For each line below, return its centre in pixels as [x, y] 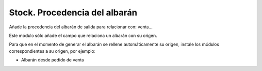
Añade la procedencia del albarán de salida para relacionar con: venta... [81, 27]
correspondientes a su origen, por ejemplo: [52, 51]
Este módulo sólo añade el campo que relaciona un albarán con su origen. [83, 35]
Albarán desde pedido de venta [53, 60]
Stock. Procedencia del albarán [73, 12]
